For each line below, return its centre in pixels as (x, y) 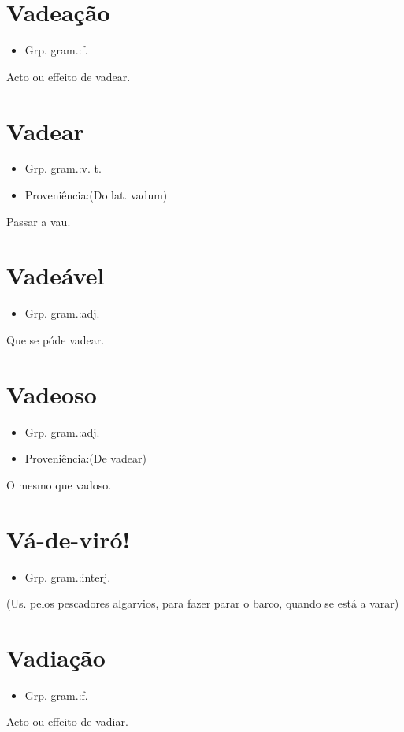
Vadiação (56, 657)
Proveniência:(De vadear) (85, 458)
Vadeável (56, 275)
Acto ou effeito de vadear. (69, 76)
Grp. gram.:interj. (68, 576)
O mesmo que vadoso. (59, 484)
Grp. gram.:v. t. (63, 168)
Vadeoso (52, 394)
